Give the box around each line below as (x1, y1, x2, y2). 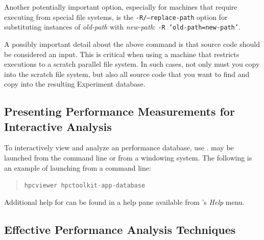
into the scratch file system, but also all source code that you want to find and (4, 68, 250, 79)
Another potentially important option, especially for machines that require (4, 2, 237, 12)
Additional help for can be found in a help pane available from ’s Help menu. (4, 196, 245, 207)
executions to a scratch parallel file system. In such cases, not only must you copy (4, 59, 260, 69)
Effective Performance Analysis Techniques (4, 221, 236, 237)
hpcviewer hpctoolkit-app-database (24, 182, 146, 190)
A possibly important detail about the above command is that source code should (4, 38, 260, 49)
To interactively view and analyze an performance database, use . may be (4, 142, 234, 153)
